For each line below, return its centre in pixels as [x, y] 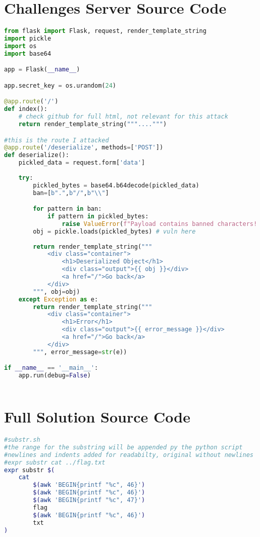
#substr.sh [22, 440]
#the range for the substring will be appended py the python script [123, 447]
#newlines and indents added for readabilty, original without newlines [129, 455]
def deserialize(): [37, 155]
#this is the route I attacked [57, 140]
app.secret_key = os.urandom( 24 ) [60, 85]
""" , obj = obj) [57, 292]
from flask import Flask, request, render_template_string [105, 31]
